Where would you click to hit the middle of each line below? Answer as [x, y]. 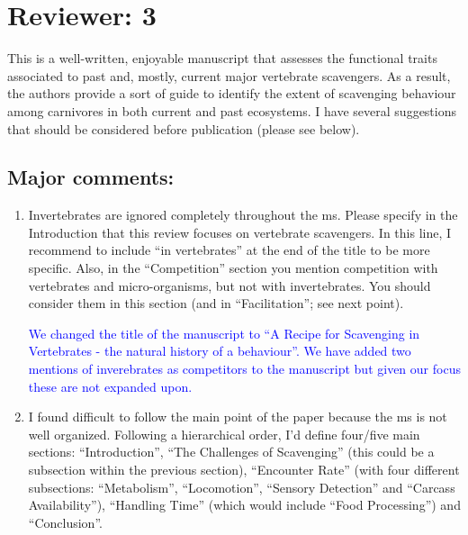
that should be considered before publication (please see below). [184, 128]
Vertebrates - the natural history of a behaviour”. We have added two [220, 351]
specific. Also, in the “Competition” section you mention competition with [233, 268]
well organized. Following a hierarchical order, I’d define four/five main [224, 434]
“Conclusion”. [65, 522]
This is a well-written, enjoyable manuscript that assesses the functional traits [222, 58]
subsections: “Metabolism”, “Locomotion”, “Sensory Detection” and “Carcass [242, 487]
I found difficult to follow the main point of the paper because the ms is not [238, 417]
